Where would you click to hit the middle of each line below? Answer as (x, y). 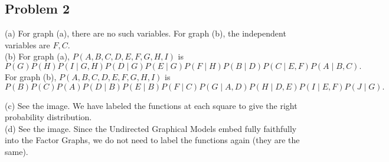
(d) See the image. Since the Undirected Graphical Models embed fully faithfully (151, 128)
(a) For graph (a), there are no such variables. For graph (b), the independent (146, 33)
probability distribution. (48, 117)
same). (17, 151)
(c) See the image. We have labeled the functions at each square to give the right (151, 105)
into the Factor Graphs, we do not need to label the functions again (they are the (152, 140)
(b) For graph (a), (37, 56)
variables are (27, 44)
